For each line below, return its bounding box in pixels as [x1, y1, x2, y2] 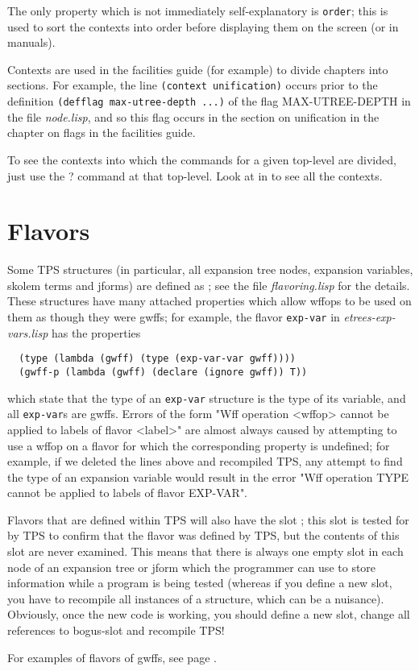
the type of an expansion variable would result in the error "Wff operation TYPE [7, 468, 409, 485]
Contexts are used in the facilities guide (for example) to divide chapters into [7, 60, 388, 77]
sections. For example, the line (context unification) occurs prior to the [7, 77, 378, 93]
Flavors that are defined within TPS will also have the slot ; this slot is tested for [7, 511, 409, 528]
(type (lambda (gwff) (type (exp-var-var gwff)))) [19, 353, 296, 365]
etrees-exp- [343, 309, 396, 325]
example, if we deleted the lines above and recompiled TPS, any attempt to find [7, 453, 403, 470]
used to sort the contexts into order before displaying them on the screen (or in [7, 18, 399, 35]
